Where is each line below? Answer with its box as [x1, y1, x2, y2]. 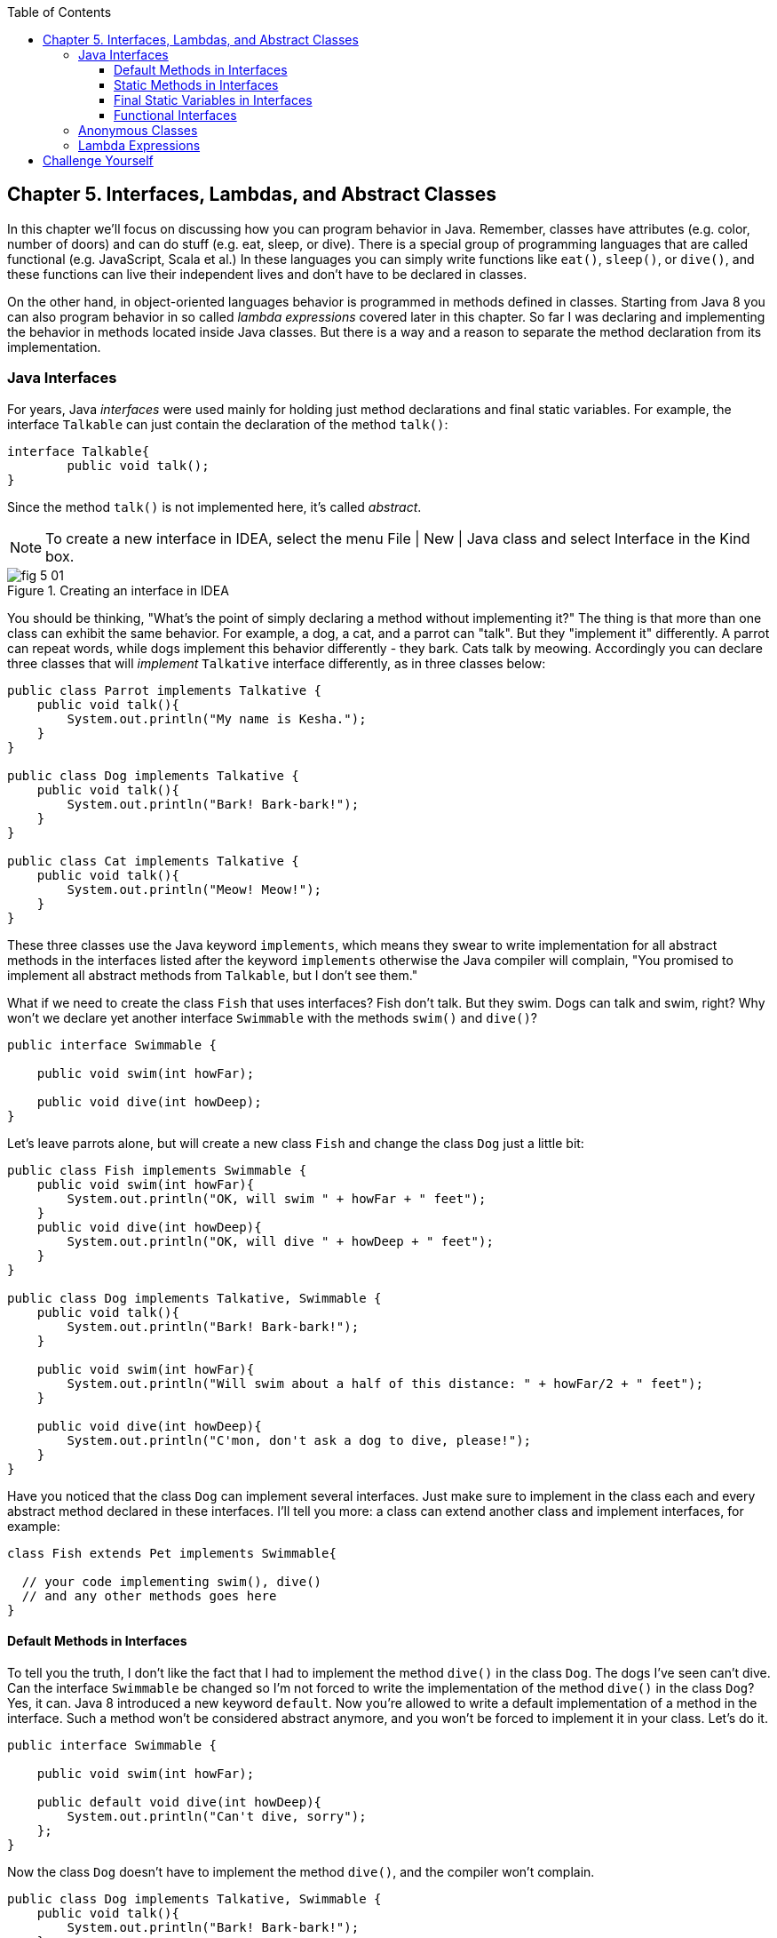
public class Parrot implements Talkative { [7, 682, 322, 698]
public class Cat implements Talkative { [7, 853, 299, 868]
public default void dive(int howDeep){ [36, 1794, 322, 1809]
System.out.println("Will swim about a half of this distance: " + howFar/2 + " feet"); [67, 1376, 703, 1391]
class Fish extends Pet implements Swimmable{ [7, 1545, 337, 1560]
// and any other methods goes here [21, 1588, 277, 1603]
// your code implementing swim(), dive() [21, 1574, 322, 1589]
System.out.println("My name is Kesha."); [67, 711, 367, 726]
